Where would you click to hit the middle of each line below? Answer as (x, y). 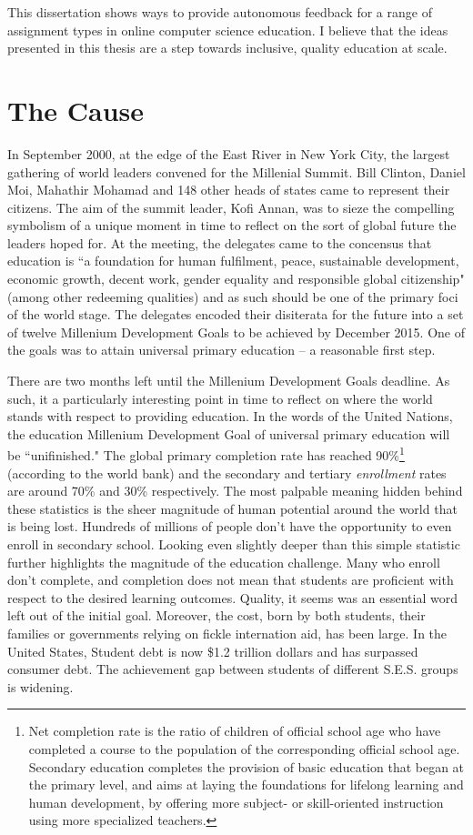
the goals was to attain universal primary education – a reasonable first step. (221, 350)
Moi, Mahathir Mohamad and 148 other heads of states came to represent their (229, 190)
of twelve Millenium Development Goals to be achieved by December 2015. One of (236, 332)
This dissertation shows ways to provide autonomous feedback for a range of (220, 12)
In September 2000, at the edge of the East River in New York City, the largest (229, 153)
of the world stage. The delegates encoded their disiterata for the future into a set (236, 314)
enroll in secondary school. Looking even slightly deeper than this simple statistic (234, 544)
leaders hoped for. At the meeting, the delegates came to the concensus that (220, 242)
